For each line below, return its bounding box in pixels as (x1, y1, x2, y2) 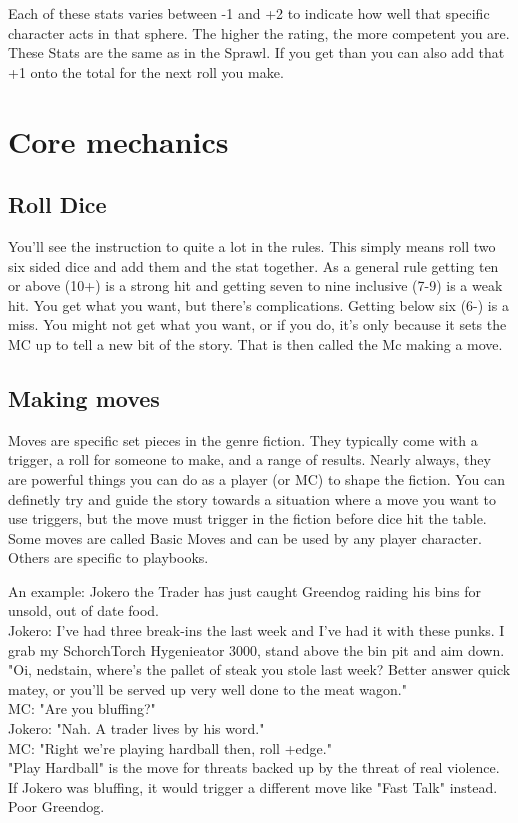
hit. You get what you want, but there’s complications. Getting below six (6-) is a (8, 294, 509, 315)
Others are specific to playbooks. (8, 547, 209, 568)
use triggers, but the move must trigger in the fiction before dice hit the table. (8, 508, 487, 529)
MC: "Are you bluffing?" (8, 698, 156, 719)
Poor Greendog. (8, 796, 105, 817)
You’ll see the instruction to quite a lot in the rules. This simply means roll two (8, 235, 496, 256)
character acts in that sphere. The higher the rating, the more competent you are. (8, 22, 510, 43)
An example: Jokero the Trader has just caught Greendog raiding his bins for (8, 580, 481, 601)
